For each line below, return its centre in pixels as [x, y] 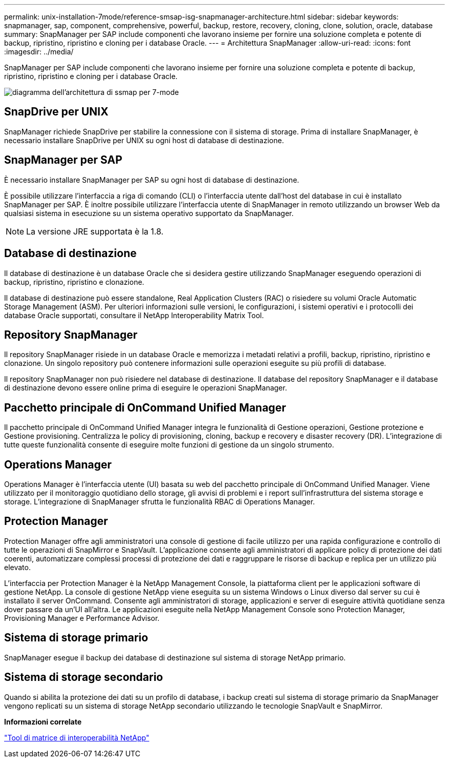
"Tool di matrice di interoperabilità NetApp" [77, 737]
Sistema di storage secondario [84, 677]
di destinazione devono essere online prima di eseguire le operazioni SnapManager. [146, 388]
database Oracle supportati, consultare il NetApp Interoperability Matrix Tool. [134, 315]
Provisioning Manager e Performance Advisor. [82, 618]
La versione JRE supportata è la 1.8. [95, 231]
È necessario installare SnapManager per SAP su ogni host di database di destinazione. [152, 180]
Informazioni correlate [43, 721]
